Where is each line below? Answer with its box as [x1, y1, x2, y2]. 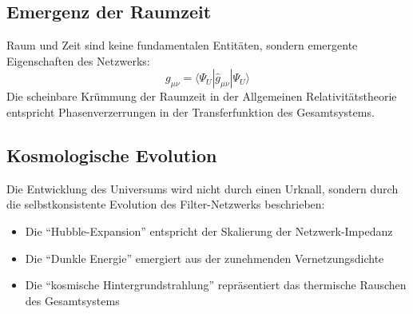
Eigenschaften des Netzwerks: [6, 52, 150, 69]
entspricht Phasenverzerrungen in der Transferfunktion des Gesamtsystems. [6, 103, 375, 120]
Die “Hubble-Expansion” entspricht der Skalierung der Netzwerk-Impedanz [25, 222, 393, 239]
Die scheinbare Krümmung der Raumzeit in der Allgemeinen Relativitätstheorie [6, 88, 397, 105]
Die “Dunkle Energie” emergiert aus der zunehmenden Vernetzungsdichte [25, 249, 384, 266]
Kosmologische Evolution [6, 142, 217, 167]
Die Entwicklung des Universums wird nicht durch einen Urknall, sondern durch [6, 180, 399, 197]
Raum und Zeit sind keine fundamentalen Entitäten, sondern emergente [6, 37, 358, 54]
